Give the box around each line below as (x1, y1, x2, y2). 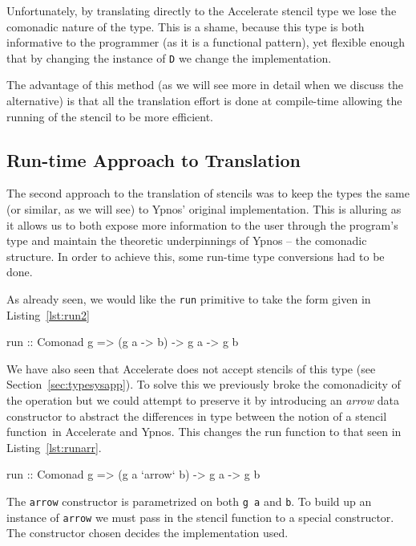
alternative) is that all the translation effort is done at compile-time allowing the (6, 92, 402, 109)
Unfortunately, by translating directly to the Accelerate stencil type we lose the (6, 2, 397, 18)
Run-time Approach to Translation (6, 147, 301, 172)
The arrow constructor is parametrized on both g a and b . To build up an (6, 492, 372, 509)
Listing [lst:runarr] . (6, 438, 102, 455)
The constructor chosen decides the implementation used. (6, 524, 289, 541)
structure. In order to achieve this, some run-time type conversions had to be (6, 247, 385, 264)
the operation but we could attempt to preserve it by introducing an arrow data (6, 392, 399, 409)
